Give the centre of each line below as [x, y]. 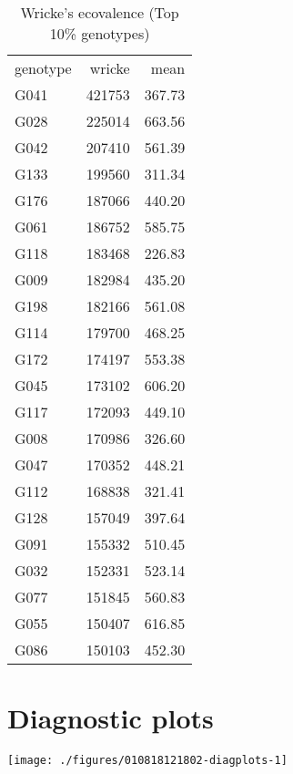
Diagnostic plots [111, 718]
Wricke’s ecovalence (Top [100, 12]
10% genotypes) [100, 33]
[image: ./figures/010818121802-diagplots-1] [147, 761]
